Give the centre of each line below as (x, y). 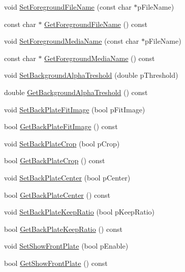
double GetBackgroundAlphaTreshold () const (76, 92)
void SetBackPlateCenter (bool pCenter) (67, 177)
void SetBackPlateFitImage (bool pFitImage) (75, 109)
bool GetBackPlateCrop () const (55, 160)
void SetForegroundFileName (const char (68, 7)
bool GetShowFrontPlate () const (56, 263)
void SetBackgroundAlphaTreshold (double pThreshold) (91, 75)
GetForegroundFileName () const (96, 24)
